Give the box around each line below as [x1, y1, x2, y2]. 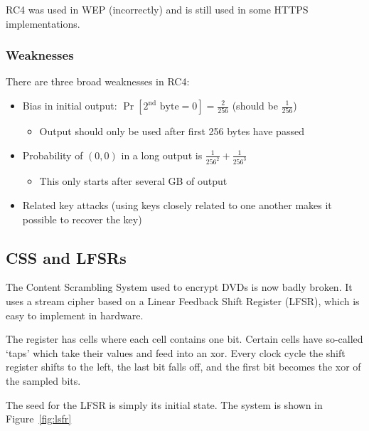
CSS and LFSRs [6, 246, 127, 268]
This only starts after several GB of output [39, 174, 228, 188]
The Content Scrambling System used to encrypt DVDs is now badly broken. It [6, 280, 353, 294]
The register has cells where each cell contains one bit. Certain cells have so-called [6, 331, 363, 346]
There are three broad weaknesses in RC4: [6, 74, 190, 89]
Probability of [22, 147, 83, 162]
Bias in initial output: [22, 98, 117, 112]
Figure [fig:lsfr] [6, 411, 72, 426]
